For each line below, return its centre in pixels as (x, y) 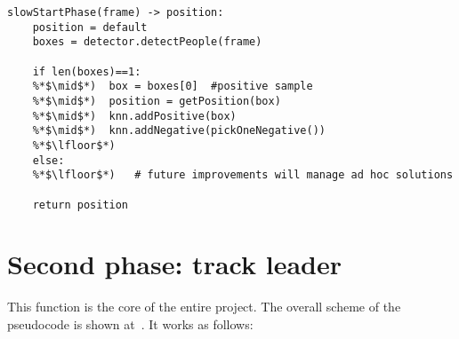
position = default (90, 27)
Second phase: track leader (174, 264)
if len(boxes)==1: (87, 71)
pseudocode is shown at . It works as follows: (130, 323)
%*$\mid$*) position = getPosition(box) (157, 101)
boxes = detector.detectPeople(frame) (147, 42)
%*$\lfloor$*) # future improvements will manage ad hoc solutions (243, 175)
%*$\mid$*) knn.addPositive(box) (134, 116)
